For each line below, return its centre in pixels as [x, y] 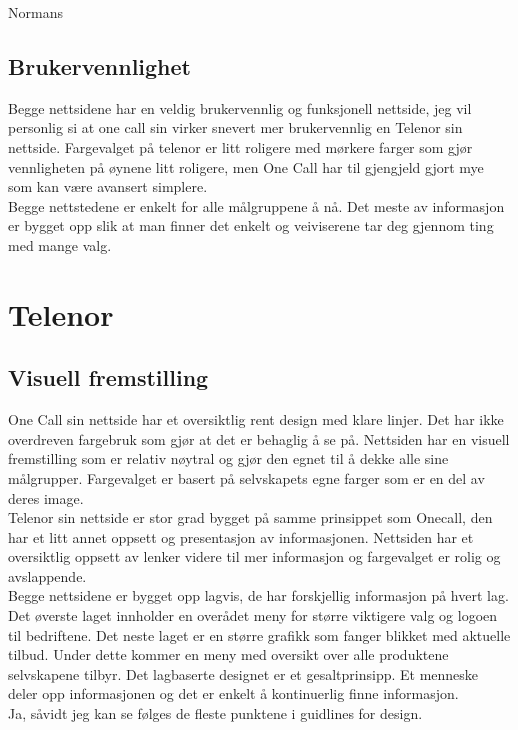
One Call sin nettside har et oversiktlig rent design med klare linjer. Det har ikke [256, 419]
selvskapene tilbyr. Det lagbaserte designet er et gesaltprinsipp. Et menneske [243, 673]
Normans [35, 12]
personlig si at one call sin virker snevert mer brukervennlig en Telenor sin [235, 127]
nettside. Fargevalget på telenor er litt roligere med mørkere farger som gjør [240, 146]
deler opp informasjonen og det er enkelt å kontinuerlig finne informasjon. [233, 693]
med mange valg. [60, 244]
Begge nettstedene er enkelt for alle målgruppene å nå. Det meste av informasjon [256, 205]
